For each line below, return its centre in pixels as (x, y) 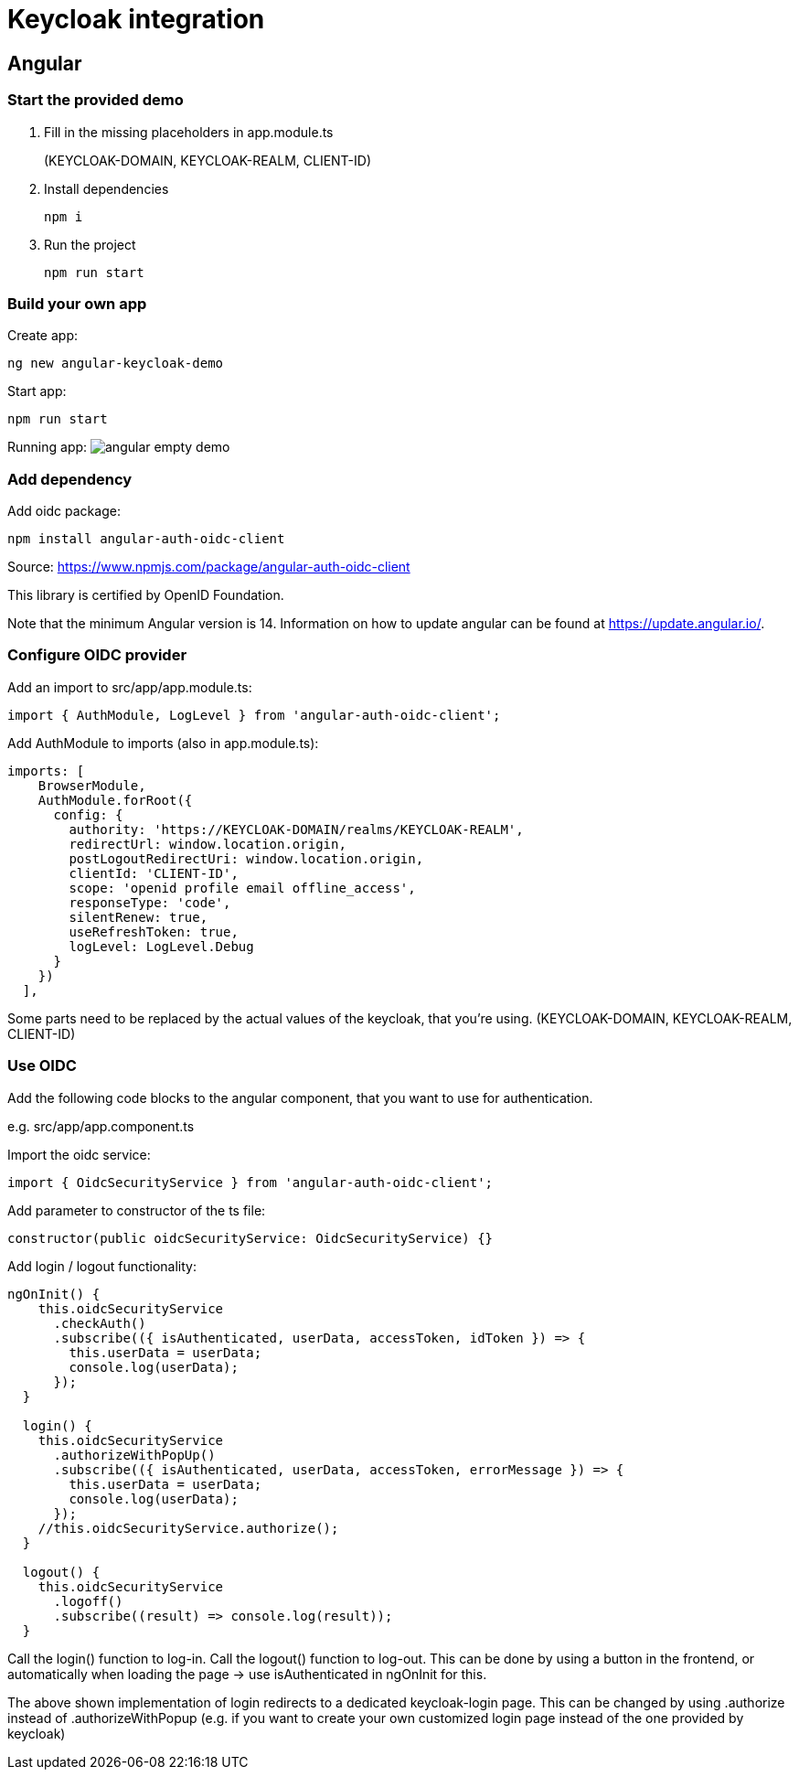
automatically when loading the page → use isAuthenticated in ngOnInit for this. (247, 1674)
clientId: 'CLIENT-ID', (154, 873)
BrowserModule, (92, 785)
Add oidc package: (64, 511)
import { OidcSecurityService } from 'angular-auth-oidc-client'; (250, 1182)
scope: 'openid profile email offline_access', (242, 888)
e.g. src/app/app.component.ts (101, 1126)
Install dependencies (107, 188)
